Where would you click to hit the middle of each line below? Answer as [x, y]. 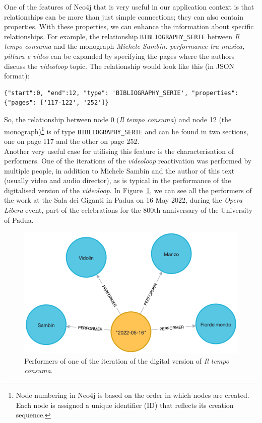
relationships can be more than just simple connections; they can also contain [124, 16]
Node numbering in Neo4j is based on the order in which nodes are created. [133, 395]
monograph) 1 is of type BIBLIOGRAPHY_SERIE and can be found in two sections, [126, 130]
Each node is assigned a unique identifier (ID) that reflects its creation [125, 405]
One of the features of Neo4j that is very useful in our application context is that [129, 7]
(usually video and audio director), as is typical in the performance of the [118, 180]
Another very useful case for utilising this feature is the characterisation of [119, 151]
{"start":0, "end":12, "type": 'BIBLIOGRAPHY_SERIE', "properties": [121, 93]
